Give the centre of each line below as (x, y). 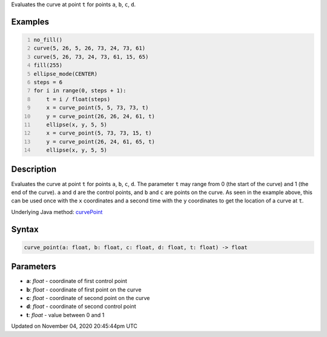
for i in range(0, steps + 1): (80, 91)
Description (34, 169)
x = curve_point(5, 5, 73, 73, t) (97, 108)
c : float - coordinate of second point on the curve (88, 298)
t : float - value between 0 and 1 (65, 315)
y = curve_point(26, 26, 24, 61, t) (101, 116)
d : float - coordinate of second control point (81, 307)
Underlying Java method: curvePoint (57, 212)
